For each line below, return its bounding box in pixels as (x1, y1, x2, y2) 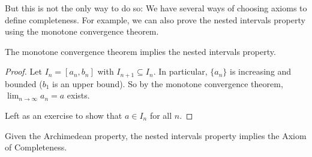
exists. (67, 89, 90, 101)
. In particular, (153, 65, 208, 78)
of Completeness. (5, 141, 67, 153)
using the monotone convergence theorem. (5, 25, 159, 38)
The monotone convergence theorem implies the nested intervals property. (5, 45, 276, 57)
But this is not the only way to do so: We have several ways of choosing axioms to (5, 2, 307, 14)
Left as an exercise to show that (5, 109, 122, 122)
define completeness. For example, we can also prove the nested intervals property (5, 13, 305, 26)
